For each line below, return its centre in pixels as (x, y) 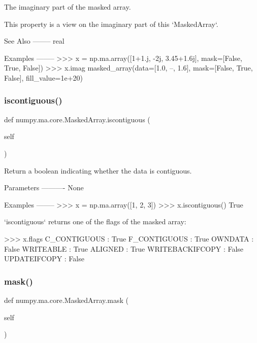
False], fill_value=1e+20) (44, 77)
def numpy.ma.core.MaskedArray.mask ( (66, 300)
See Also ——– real (34, 41)
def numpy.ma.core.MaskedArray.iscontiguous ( (77, 119)
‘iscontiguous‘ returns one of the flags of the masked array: (95, 221)
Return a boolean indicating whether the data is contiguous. (98, 170)
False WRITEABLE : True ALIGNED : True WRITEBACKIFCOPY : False (124, 248)
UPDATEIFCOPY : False (44, 259)
